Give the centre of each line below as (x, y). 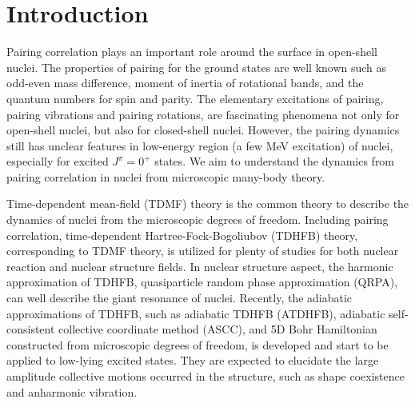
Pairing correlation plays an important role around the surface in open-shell (192, 52)
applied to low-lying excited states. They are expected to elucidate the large (193, 360)
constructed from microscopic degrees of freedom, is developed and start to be (198, 344)
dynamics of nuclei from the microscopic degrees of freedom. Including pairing (198, 219)
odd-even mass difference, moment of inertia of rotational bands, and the (185, 83)
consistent (31, 329)
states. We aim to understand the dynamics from (275, 161)
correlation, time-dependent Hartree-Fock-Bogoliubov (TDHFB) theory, (182, 235)
